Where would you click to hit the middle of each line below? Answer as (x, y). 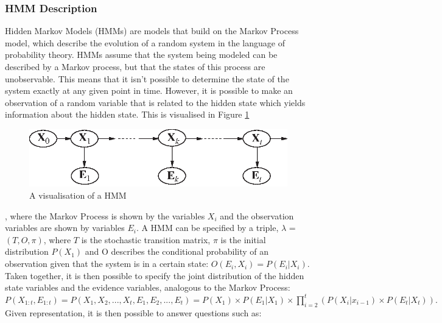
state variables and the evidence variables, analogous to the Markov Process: (148, 287)
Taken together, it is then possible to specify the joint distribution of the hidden (155, 275)
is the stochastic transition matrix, (146, 239)
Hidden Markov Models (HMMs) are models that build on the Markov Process (152, 31)
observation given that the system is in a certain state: (107, 264)
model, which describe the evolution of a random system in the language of (145, 42)
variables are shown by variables (65, 228)
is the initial (243, 239)
